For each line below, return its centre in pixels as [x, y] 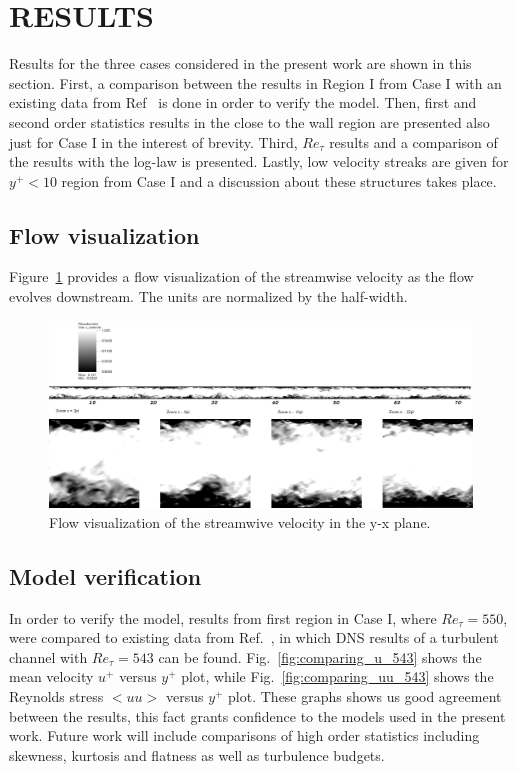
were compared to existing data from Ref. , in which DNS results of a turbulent [254, 637]
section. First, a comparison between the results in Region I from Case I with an [255, 82]
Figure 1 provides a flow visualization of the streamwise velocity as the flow [241, 276]
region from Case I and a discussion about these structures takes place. [279, 180]
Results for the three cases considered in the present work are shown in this [240, 63]
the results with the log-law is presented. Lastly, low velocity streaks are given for [259, 161]
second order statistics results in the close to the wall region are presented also [249, 121]
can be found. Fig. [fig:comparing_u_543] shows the [320, 656]
